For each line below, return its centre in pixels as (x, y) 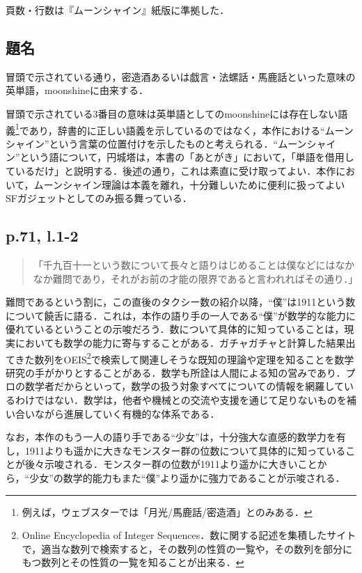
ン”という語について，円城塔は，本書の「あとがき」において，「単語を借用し (180, 157)
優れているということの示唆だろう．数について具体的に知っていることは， (175, 329)
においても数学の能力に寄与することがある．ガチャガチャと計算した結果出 (185, 342)
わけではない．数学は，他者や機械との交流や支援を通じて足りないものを (181, 400)
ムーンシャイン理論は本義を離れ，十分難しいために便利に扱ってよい (189, 184)
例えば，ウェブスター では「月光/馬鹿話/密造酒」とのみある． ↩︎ (167, 511)
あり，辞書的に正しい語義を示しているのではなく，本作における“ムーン (191, 130)
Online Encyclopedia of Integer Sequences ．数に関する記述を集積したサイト (189, 535)
